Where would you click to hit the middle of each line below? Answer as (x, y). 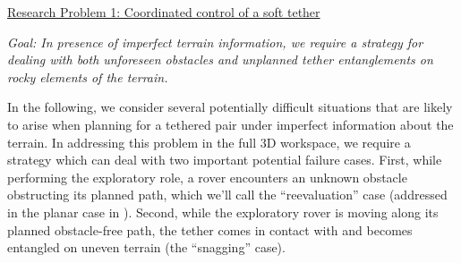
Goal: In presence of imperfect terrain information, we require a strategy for (215, 42)
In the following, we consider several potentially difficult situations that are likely (230, 107)
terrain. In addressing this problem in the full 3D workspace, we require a (209, 142)
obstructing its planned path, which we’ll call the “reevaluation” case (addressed (227, 195)
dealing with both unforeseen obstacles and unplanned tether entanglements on (220, 59)
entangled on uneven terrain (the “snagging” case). (146, 247)
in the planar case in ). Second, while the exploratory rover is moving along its (223, 212)
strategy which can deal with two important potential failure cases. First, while (225, 160)
